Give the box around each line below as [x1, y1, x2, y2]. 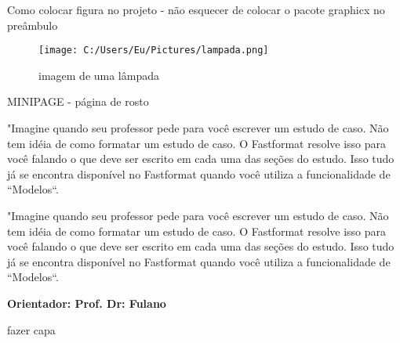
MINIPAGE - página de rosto [7, 93, 149, 110]
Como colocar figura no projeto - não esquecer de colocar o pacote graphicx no [7, 2, 385, 17]
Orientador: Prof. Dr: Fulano [7, 294, 166, 311]
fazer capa [7, 321, 56, 338]
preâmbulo [7, 16, 58, 33]
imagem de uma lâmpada [38, 67, 159, 83]
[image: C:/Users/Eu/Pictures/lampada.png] [38, 45, 269, 56]
